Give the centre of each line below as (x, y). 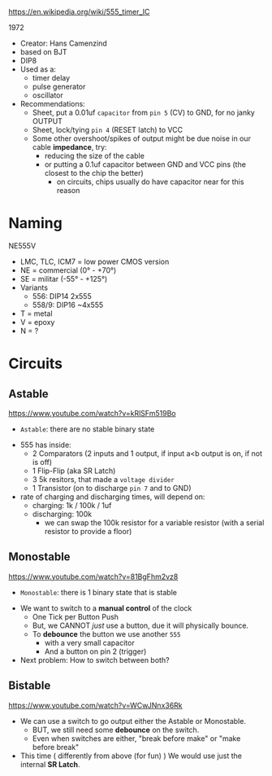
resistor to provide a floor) (88, 531)
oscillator (47, 95)
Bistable (30, 686)
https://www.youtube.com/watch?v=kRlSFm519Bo (92, 413)
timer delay (51, 78)
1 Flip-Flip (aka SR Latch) (74, 471)
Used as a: (38, 69)
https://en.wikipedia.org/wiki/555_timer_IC (79, 12)
